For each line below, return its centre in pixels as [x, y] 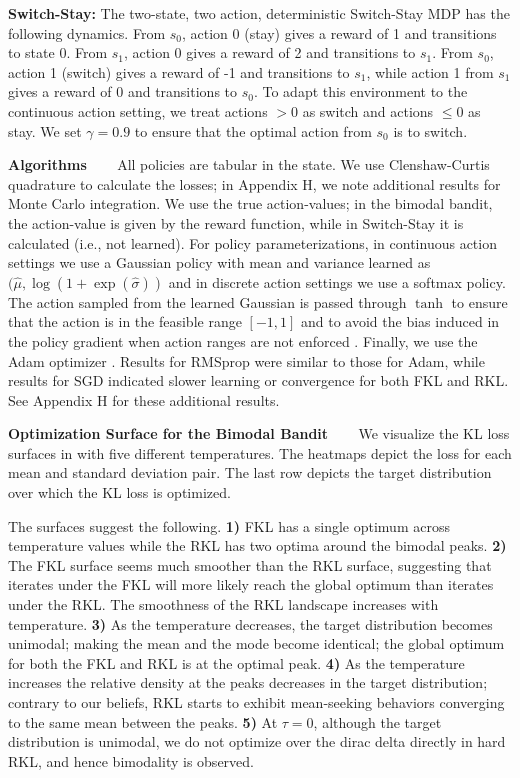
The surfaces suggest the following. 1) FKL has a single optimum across [229, 525]
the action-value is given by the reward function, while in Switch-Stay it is [236, 222]
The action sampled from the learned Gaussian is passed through [207, 301]
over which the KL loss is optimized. [119, 492]
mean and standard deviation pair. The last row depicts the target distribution [250, 472]
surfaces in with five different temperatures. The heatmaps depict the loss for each [260, 452]
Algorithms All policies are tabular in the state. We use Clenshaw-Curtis [249, 164]
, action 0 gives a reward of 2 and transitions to [270, 52]
